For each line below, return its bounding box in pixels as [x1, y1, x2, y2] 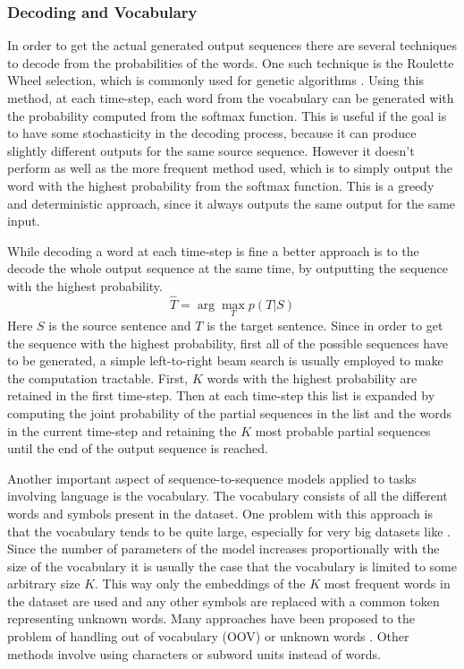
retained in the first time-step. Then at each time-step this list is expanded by [7, 386, 435, 405]
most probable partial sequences [255, 421, 431, 440]
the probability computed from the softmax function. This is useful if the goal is [7, 106, 447, 124]
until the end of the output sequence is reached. [7, 439, 268, 458]
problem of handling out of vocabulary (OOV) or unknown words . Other [7, 627, 409, 646]
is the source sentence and [48, 315, 191, 334]
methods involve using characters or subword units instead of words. [7, 644, 382, 663]
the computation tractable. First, [7, 368, 189, 387]
